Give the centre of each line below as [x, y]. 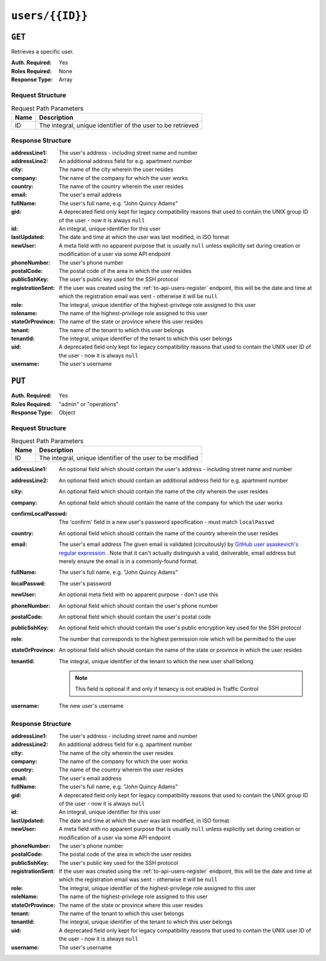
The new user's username [91, 705]
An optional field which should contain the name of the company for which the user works [171, 503]
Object [67, 412]
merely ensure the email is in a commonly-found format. [129, 561]
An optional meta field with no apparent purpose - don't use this [139, 594]
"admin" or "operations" [89, 404]
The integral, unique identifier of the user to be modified [119, 458]
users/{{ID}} [50, 16]
